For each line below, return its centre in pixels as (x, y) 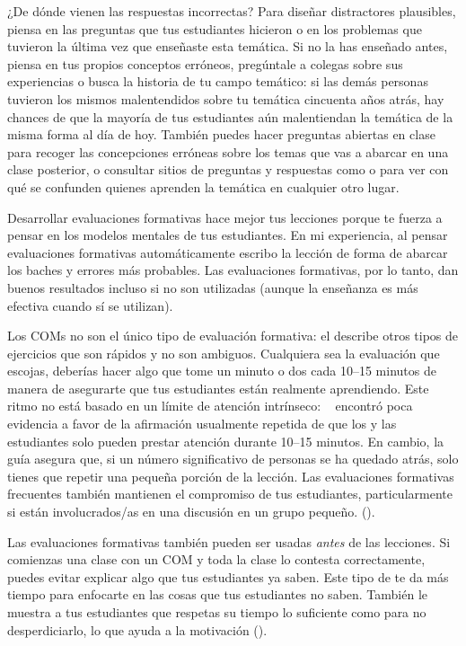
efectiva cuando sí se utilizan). (90, 305)
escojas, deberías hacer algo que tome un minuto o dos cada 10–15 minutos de (222, 371)
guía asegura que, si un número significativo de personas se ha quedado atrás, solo (233, 459)
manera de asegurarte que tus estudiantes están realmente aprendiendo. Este (218, 388)
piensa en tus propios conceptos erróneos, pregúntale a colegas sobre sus (205, 63)
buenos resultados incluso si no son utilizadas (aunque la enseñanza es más (213, 287)
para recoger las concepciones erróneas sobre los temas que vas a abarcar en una (228, 151)
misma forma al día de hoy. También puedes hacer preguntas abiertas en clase (221, 134)
